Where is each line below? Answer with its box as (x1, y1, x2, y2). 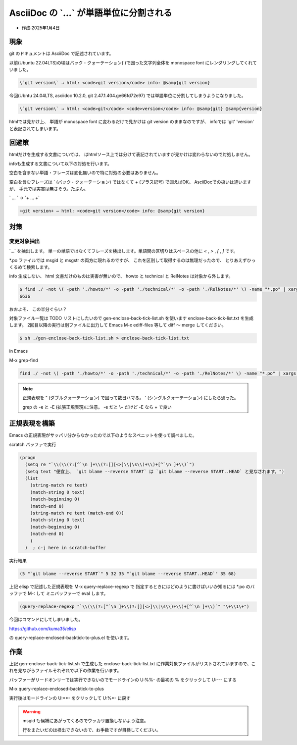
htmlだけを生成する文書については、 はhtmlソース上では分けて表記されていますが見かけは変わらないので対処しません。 (9, 152, 253, 158)
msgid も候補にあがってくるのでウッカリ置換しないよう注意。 (22, 718, 148, 724)
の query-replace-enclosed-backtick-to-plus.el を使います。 (9, 635, 132, 641)
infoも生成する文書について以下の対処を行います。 (9, 160, 112, 166)
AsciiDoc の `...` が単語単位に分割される (9, 7, 173, 18)
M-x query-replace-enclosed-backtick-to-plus (9, 686, 104, 692)
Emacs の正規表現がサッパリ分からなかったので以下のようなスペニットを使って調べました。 (9, 432, 198, 438)
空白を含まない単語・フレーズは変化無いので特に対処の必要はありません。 (9, 170, 161, 176)
